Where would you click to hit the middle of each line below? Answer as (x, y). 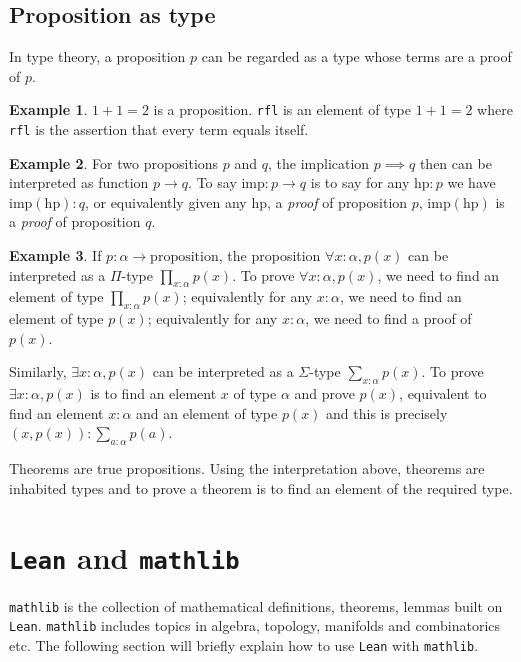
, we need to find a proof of (388, 318)
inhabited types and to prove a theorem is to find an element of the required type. (261, 487)
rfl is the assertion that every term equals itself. (159, 129)
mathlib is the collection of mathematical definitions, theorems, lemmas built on (256, 605)
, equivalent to (443, 393)
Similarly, (38, 371)
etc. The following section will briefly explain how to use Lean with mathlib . (244, 644)
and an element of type (207, 412)
